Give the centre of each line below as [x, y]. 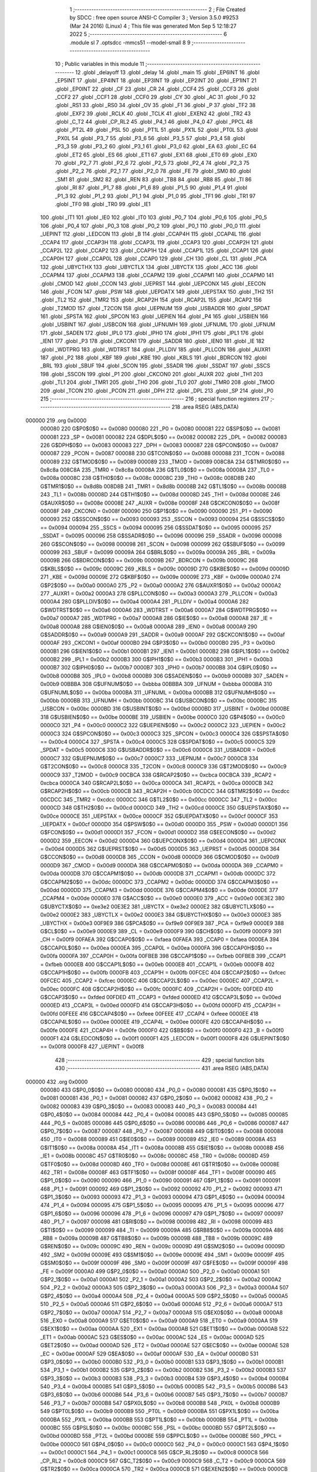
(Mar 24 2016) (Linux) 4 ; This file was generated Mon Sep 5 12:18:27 [153, 26]
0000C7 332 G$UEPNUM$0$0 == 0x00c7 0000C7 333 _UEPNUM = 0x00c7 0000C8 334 [149, 758]
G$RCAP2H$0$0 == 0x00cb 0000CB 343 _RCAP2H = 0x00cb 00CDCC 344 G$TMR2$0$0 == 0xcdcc [165, 791]
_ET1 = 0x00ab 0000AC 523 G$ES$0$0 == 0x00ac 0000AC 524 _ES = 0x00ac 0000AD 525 [152, 1337]
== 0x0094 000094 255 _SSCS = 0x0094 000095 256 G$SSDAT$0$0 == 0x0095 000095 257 [156, 528]
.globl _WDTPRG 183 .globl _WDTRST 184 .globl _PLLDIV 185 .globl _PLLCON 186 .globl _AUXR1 [155, 349]
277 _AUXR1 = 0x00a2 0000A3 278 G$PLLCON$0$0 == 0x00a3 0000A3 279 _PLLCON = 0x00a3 [159, 593]
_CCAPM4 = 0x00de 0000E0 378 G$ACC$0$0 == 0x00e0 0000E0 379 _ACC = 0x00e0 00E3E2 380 [162, 899]
